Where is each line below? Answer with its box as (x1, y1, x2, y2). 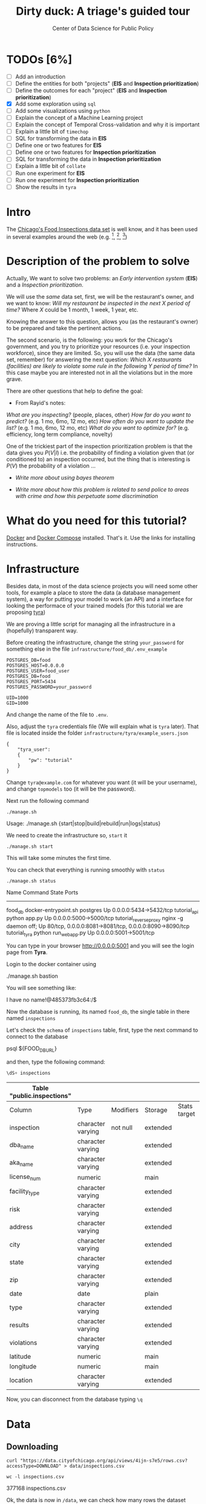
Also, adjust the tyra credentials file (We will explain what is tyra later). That (6, 723, 199, 731)
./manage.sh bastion (6, 972, 58, 980)
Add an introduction (15, 72, 66, 80)
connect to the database (6, 1033, 69, 1040)
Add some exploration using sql (15, 100, 96, 107)
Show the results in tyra (15, 183, 77, 191)
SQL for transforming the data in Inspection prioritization (15, 155, 161, 163)
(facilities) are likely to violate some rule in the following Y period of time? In (6, 363, 198, 370)
